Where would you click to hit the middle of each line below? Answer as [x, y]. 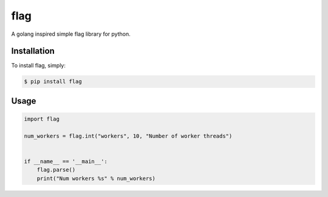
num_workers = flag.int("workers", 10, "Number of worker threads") [128, 136]
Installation [33, 51]
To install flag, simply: [39, 65]
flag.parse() [56, 170]
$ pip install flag [53, 82]
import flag [42, 119]
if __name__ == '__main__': [66, 161]
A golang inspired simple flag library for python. [71, 34]
